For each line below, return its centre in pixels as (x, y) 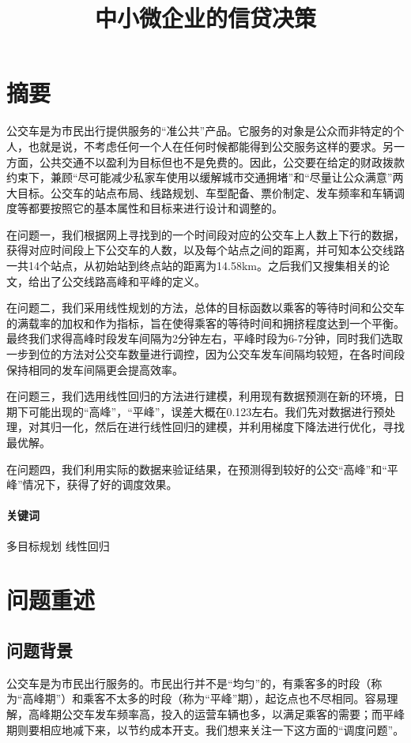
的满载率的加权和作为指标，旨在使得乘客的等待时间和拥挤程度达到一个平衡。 (205, 323)
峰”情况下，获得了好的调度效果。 (92, 484)
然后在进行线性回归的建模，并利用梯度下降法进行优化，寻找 (249, 427)
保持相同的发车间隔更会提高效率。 (95, 369)
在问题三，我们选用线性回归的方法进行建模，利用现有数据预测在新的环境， (200, 396)
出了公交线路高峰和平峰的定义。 (122, 281)
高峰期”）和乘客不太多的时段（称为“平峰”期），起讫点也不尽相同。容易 (205, 698)
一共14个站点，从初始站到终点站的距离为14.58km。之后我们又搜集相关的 (192, 266)
